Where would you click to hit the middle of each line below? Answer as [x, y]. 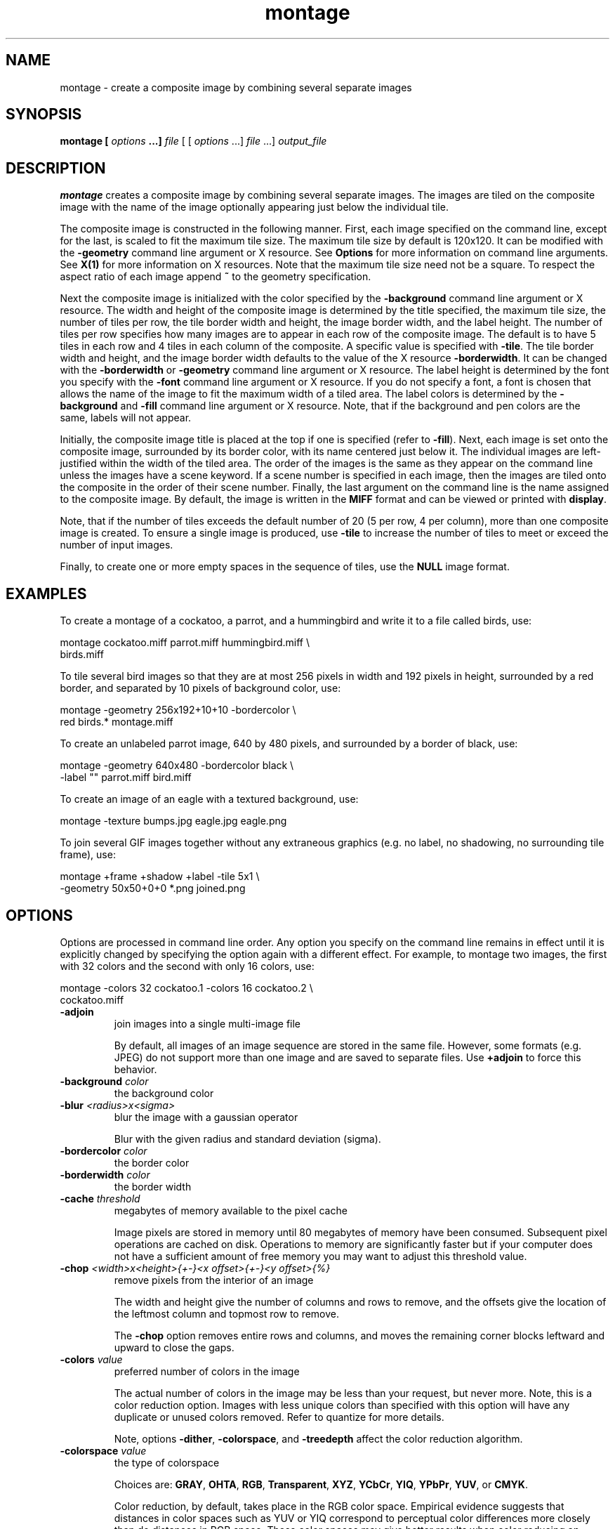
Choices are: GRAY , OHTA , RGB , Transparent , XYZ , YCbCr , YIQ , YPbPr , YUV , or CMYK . [321, 1484]
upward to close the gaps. [174, 1347]
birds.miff [82, 655]
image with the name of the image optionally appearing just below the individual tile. [254, 207]
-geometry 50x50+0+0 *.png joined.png [153, 888]
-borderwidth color [105, 1174]
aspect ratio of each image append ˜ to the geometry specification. [216, 277]
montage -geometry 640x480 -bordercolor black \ [177, 766]
